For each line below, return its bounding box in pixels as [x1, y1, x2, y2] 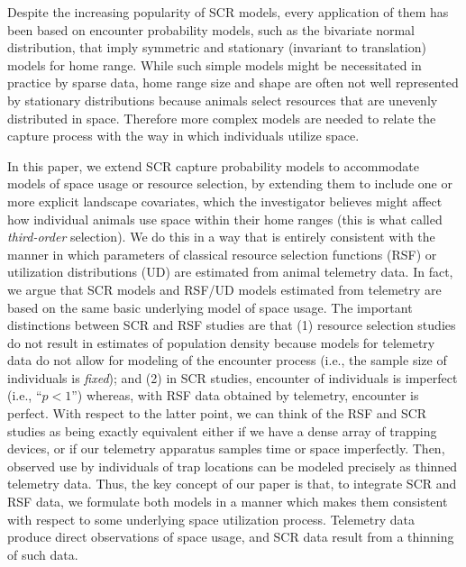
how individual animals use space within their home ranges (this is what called [7, 209, 443, 228]
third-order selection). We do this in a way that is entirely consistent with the [7, 227, 435, 246]
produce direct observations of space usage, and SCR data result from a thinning [7, 527, 454, 546]
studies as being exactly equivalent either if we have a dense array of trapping [7, 421, 437, 440]
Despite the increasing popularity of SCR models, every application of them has [7, 3, 449, 21]
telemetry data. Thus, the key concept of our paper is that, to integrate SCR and [7, 474, 457, 493]
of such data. [7, 544, 78, 563]
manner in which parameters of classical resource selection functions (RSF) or [7, 244, 437, 263]
